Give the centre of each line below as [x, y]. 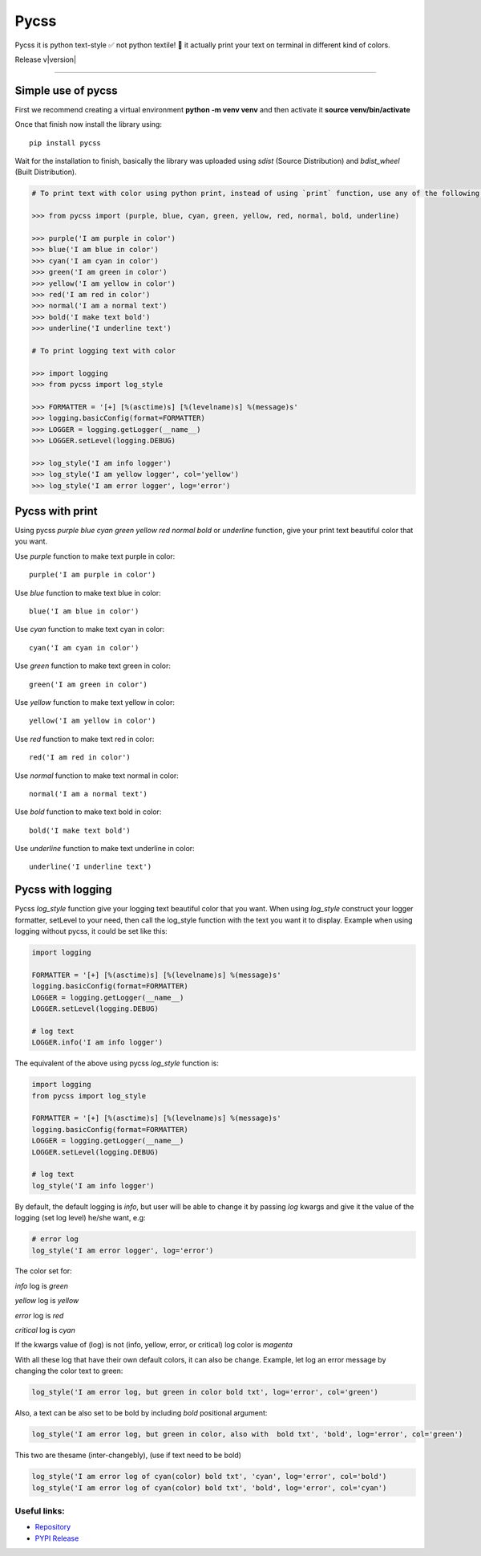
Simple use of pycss [66, 90]
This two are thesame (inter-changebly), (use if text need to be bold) [128, 1455]
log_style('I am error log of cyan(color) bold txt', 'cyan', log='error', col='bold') [209, 1477]
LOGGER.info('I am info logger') [97, 1043]
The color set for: [43, 1271]
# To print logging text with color [104, 350]
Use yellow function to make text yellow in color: [95, 702]
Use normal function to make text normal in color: [97, 776]
